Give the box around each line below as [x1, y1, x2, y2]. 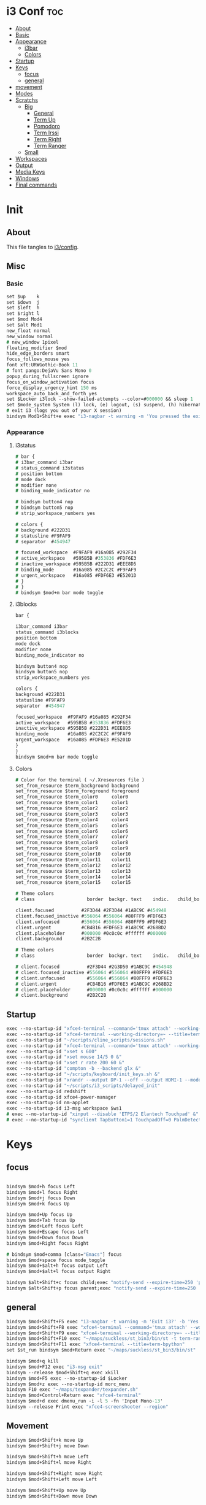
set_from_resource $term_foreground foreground [15, 788, 139, 794]
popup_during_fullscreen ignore [6, 373, 89, 379]
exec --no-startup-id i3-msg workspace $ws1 [6, 1105, 122, 1112]
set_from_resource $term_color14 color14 [15, 873, 131, 880]
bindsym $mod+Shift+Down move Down [6, 1493, 97, 1499]
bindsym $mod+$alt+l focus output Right [6, 1269, 112, 1275]
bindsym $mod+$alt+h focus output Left [6, 1263, 109, 1269]
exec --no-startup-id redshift [6, 1088, 86, 1094]
